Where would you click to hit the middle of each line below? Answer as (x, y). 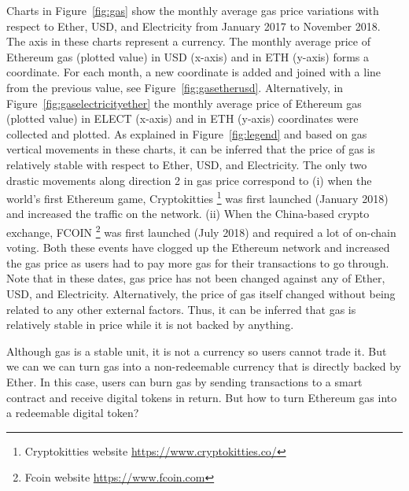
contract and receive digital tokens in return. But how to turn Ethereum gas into (202, 397)
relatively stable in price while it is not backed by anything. (150, 325)
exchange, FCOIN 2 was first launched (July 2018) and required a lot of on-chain (201, 231)
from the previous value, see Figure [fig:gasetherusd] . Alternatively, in (175, 87)
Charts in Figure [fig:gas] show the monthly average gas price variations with (193, 10)
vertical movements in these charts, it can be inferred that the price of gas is (191, 149)
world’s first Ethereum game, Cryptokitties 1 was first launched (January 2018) (197, 197)
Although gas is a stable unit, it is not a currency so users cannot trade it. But (197, 351)
